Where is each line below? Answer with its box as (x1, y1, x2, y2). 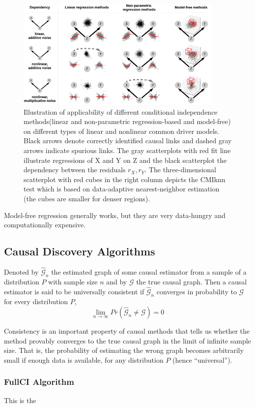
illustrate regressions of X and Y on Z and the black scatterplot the (24, 155, 227, 165)
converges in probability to (156, 286, 237, 296)
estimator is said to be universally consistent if (4, 286, 144, 296)
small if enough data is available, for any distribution (4, 354, 164, 365)
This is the (4, 395, 36, 405)
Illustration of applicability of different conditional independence (24, 106, 218, 117)
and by (106, 276, 127, 286)
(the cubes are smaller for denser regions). (24, 193, 150, 203)
